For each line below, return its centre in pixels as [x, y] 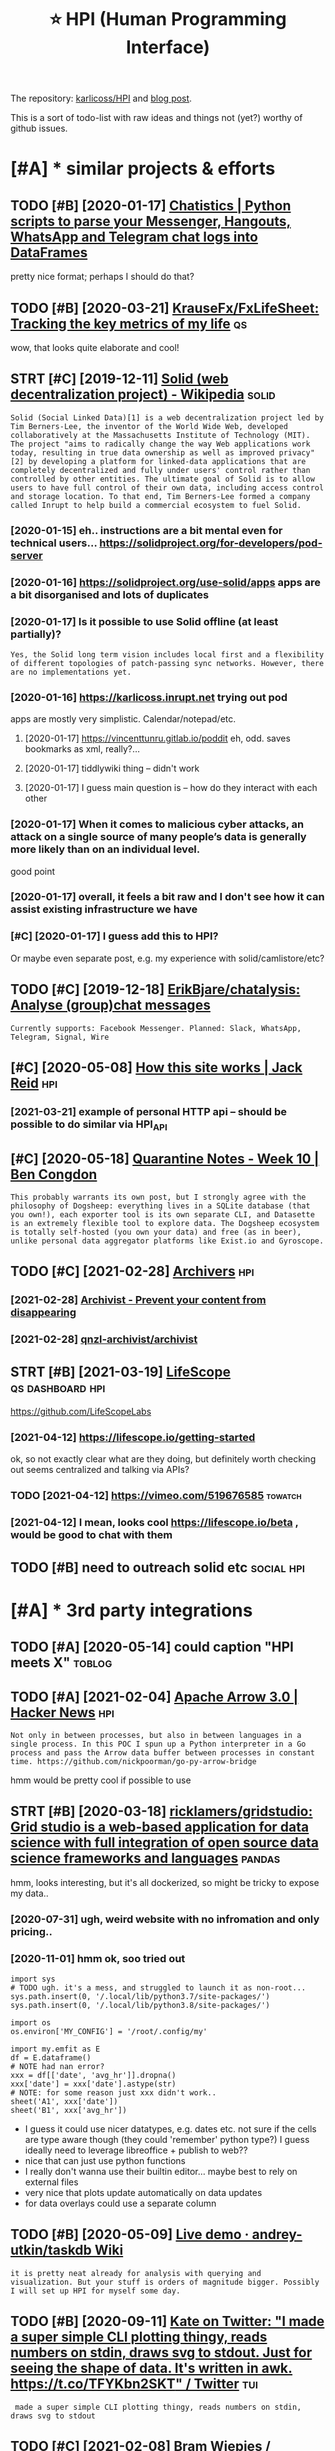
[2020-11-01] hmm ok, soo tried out [98, 1958]
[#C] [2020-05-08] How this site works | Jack [156, 1067]
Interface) [168, 47]
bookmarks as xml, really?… [82, 749]
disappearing [43, 1313]
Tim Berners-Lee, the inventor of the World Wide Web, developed [149, 426]
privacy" [296, 452]
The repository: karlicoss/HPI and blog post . [101, 98]
